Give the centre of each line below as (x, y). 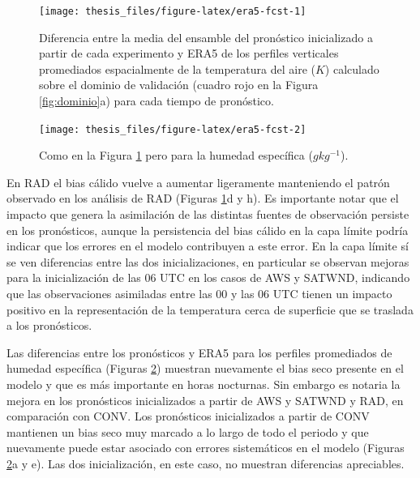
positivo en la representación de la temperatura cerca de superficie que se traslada (210, 309)
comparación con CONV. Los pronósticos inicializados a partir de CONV (188, 416)
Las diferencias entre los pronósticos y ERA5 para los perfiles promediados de (199, 352)
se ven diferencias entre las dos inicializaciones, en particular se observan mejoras (208, 261)
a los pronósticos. (49, 325)
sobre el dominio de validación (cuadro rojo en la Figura (179, 85)
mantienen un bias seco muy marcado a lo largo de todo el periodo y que (188, 431)
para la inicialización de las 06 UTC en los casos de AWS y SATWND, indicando (208, 277)
